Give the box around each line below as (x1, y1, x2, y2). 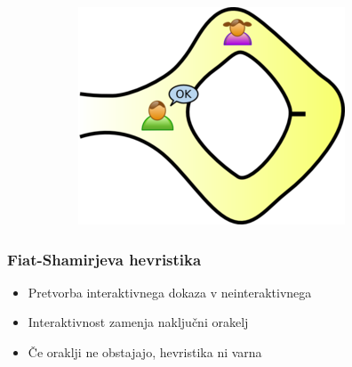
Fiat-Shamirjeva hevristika (7, 248, 202, 270)
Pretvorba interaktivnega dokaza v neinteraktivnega (28, 282, 312, 301)
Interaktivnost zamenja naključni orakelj (28, 313, 249, 331)
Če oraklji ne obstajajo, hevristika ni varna (28, 343, 262, 361)
